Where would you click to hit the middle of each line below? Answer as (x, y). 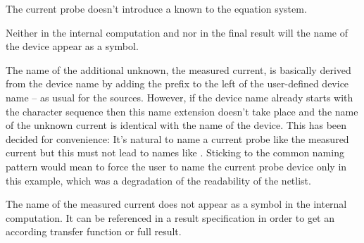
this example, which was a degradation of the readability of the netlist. (158, 180)
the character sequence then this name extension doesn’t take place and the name (182, 111)
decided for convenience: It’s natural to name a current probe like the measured (177, 138)
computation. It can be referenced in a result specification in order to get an (170, 217)
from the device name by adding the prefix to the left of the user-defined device (177, 83)
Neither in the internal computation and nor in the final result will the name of (177, 32)
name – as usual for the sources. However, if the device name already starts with (180, 97)
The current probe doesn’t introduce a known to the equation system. (156, 8)
